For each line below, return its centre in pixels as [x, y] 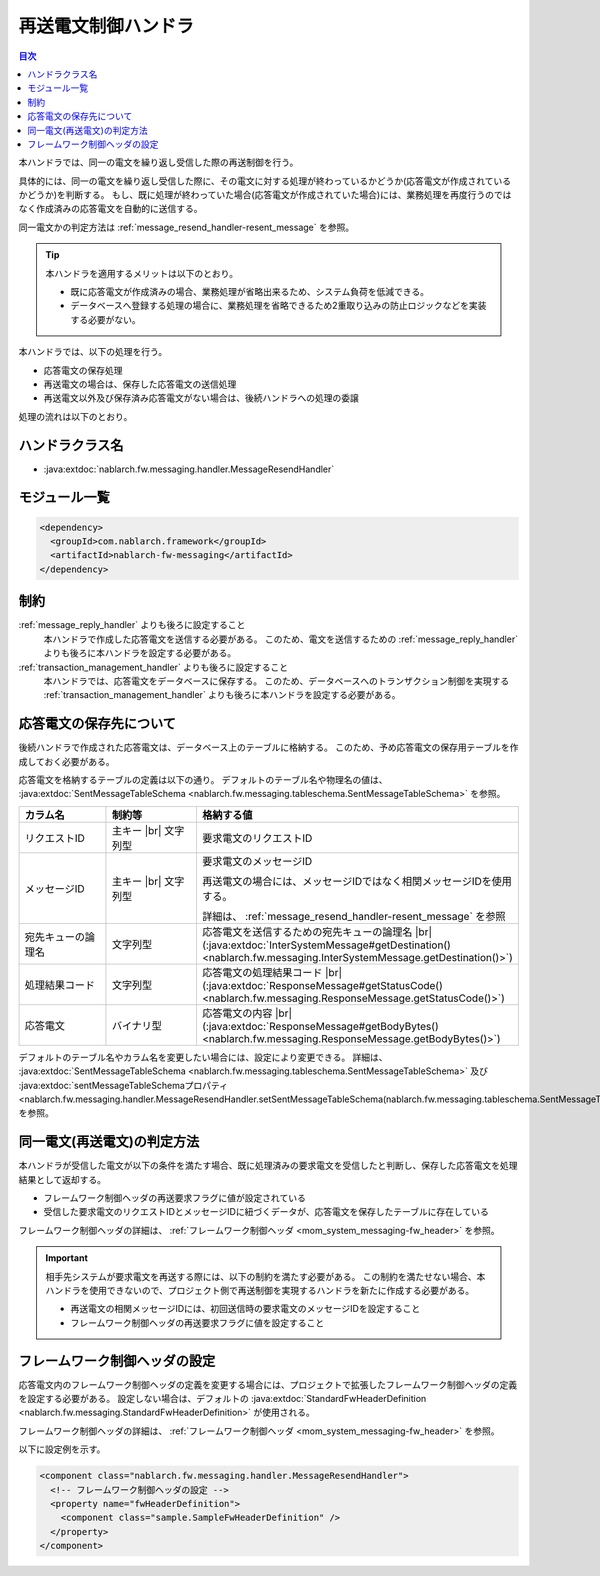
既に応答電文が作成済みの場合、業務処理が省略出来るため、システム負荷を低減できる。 [250, 292]
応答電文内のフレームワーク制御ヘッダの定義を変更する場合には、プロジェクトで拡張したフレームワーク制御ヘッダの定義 [268, 1384]
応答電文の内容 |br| [246, 1013]
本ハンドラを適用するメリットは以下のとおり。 [142, 273]
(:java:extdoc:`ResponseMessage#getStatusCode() [322, 985]
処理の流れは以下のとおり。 [75, 416]
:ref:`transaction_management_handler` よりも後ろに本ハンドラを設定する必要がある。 [222, 695]
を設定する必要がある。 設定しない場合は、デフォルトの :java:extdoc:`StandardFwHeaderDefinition [222, 1399]
